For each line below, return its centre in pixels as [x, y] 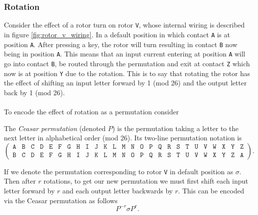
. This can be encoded [211, 190]
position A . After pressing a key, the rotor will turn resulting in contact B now [121, 44]
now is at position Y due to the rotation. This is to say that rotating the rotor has [127, 73]
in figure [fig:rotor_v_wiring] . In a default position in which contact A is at [117, 34]
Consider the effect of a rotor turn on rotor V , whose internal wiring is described [124, 25]
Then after [20, 181]
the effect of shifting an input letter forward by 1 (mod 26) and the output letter [125, 83]
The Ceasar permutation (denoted [55, 128]
